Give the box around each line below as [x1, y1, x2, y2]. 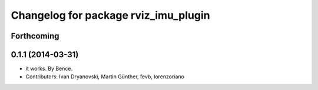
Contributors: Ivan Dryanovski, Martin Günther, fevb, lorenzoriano [25, 73, 185, 80]
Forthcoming [11, 31, 59, 41]
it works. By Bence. [25, 65, 73, 72]
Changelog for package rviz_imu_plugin [11, 9, 210, 22]
